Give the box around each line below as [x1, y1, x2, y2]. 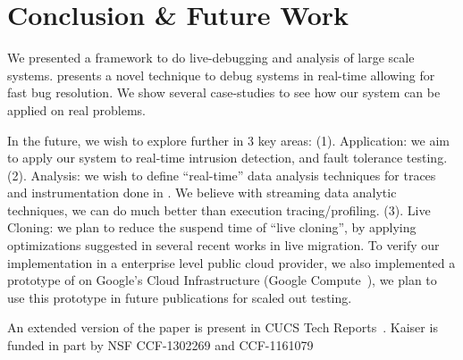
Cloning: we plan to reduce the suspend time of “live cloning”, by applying [7, 218, 417, 237]
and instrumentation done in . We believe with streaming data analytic [7, 183, 397, 202]
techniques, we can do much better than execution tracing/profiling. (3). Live [7, 200, 431, 219]
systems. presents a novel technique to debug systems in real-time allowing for [7, 65, 435, 84]
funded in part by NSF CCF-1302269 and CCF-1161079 [7, 336, 314, 355]
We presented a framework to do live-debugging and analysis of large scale [7, 48, 415, 67]
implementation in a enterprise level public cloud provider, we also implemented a [7, 253, 456, 272]
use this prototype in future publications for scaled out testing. [7, 288, 352, 306]
